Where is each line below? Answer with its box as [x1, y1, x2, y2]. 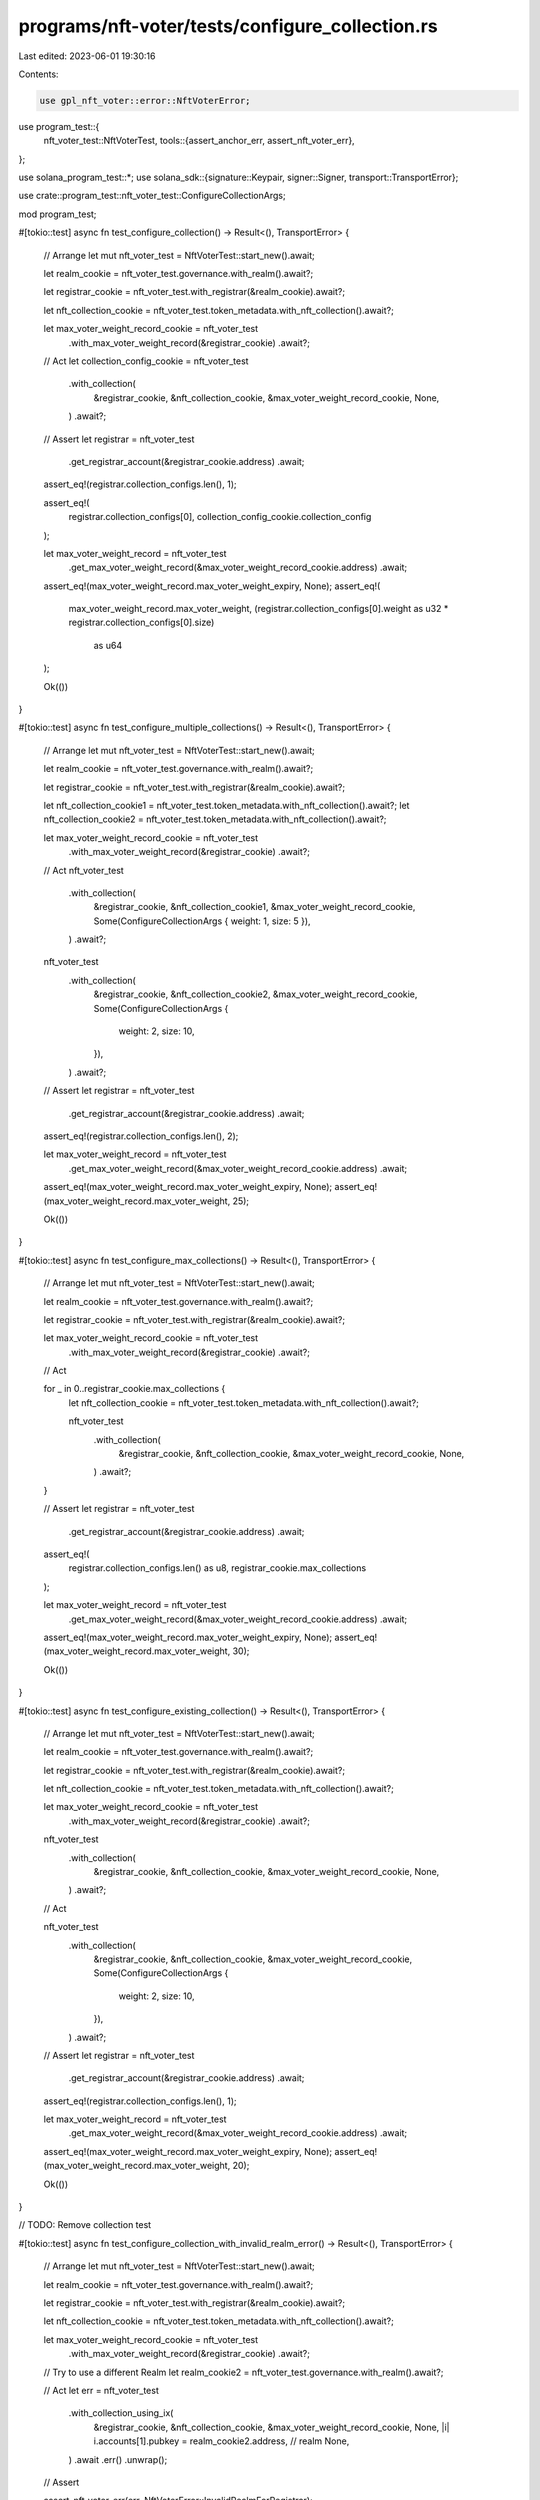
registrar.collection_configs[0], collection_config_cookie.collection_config [68, 511, 372, 523]
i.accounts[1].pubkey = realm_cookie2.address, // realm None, [93, 2435, 350, 2447]
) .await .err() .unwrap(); [68, 2453, 168, 2465]
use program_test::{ [18, 120, 100, 132]
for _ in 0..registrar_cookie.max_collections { [43, 1383, 226, 1395]
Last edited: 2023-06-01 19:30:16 [18, 50, 156, 62]
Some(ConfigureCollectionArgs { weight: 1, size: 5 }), [93, 915, 311, 927]
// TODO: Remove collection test [18, 2219, 152, 2231]
